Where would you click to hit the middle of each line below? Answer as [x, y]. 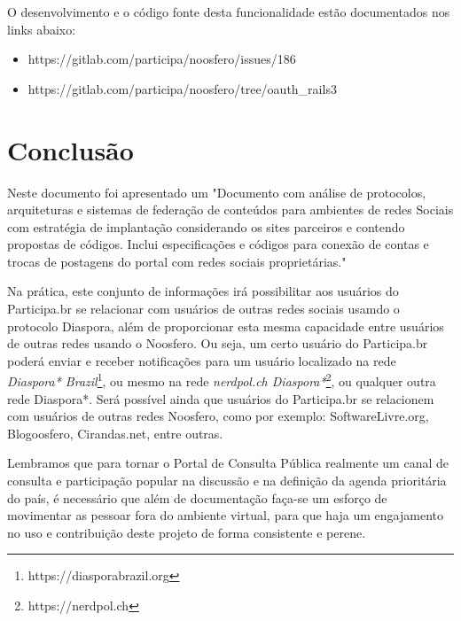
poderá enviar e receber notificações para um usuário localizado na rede [202, 360]
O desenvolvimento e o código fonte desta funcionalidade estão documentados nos [229, 12]
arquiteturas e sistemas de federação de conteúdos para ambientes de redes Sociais [230, 210]
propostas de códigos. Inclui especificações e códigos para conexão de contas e [218, 244]
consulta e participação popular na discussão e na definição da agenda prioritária [227, 481]
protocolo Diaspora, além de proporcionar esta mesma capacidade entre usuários [226, 326]
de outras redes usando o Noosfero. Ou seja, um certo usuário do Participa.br [218, 343]
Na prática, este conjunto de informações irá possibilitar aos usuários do [203, 291]
